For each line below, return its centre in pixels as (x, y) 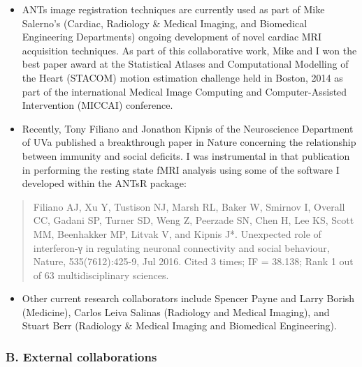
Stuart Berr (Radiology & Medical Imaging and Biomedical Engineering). (179, 325)
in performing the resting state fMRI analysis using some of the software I (181, 169)
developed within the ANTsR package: (104, 183)
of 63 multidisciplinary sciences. (101, 275)
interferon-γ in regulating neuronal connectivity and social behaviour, (181, 247)
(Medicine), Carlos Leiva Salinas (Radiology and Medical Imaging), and (176, 312)
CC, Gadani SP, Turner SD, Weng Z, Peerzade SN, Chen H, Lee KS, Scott (194, 220)
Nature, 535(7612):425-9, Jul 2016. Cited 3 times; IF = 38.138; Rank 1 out (193, 261)
